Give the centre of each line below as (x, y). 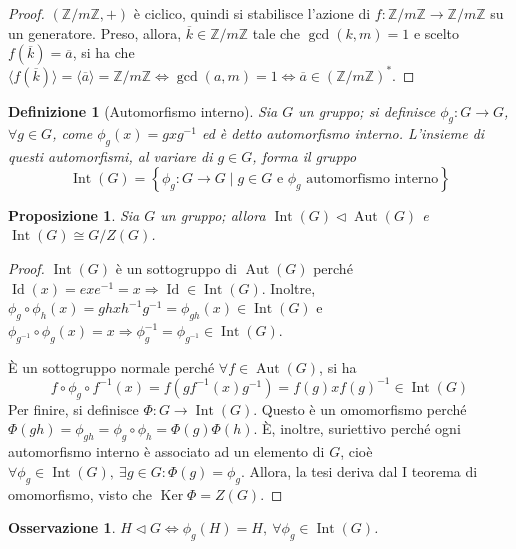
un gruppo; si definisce (367, 110)
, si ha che (103, 52)
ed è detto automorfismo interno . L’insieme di (343, 133)
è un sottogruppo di (176, 268)
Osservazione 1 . (62, 527)
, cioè (356, 451)
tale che (276, 32)
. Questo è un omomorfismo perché (360, 408)
